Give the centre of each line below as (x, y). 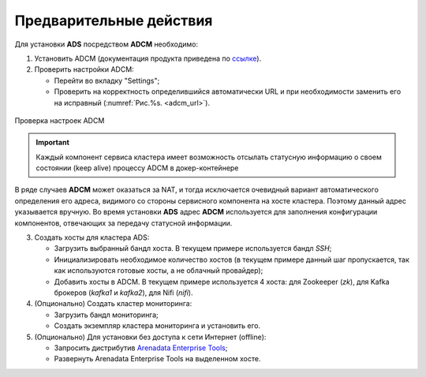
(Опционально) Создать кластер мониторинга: (113, 304)
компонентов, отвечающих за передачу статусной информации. (123, 223)
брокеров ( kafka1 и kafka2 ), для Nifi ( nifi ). (123, 293)
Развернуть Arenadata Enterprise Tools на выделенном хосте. (157, 359)
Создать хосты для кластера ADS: (92, 237)
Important (53, 143)
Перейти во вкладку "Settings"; (107, 80)
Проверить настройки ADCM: (84, 69)
